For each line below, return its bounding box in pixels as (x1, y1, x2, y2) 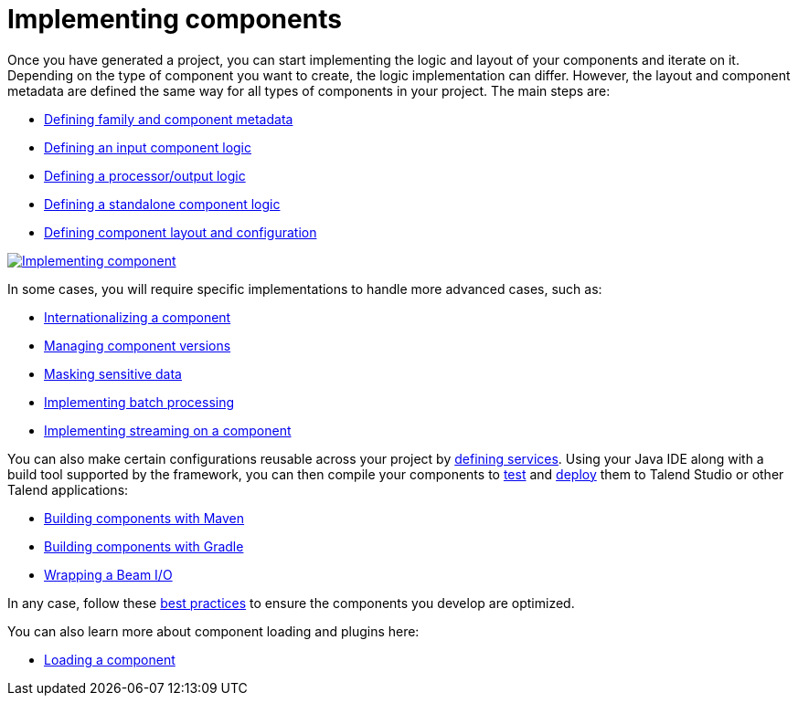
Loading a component (44, 651, 176, 667)
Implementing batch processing (44, 393, 235, 410)
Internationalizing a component (44, 309, 231, 325)
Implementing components (7, 4, 342, 35)
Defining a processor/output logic (44, 167, 246, 184)
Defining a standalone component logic (44, 195, 281, 212)
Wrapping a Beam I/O (44, 566, 173, 582)
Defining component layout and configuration (44, 224, 317, 240)
